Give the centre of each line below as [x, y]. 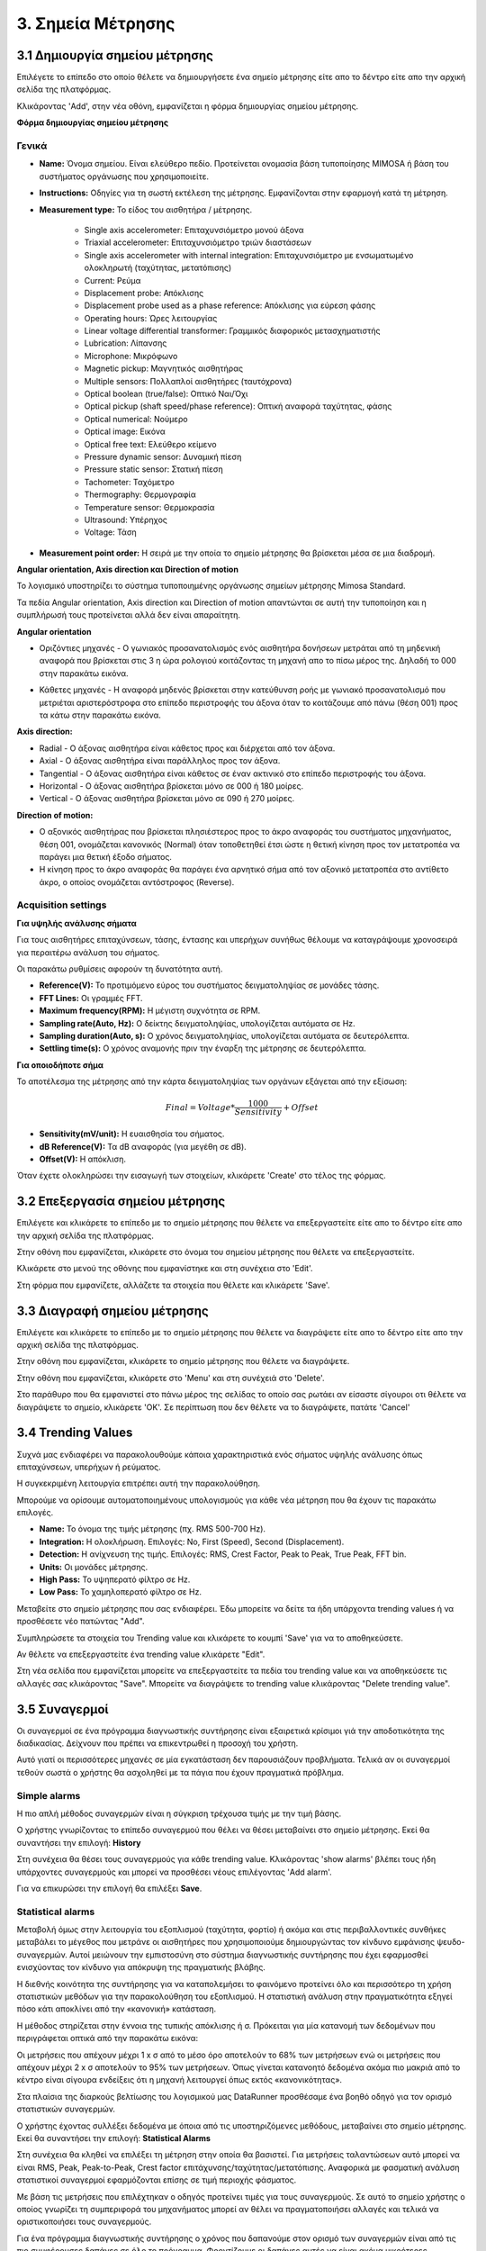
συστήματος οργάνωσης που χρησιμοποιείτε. [124, 176]
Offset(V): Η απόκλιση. [82, 1159]
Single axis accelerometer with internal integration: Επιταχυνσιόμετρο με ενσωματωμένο [249, 255]
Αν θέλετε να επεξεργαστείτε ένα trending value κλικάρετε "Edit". [141, 1654]
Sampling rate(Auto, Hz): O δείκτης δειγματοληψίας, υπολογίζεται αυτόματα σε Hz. [197, 1023]
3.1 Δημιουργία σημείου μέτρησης [115, 55]
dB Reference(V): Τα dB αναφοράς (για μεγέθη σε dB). [143, 1146]
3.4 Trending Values [75, 1433]
